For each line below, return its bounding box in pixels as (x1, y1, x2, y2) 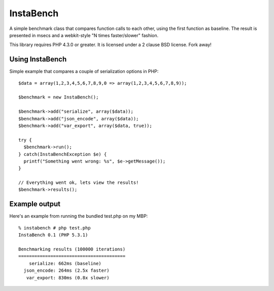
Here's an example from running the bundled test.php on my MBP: (9, 213, 148, 219)
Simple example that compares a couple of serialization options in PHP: (9, 69, 159, 75)
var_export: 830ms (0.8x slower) (26, 275, 110, 280)
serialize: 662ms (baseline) (28, 261, 101, 266)
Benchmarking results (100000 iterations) (18, 246, 126, 252)
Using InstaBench (9, 55, 67, 63)
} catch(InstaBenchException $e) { (18, 151, 107, 157)
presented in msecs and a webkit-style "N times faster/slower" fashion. (9, 32, 159, 38)
